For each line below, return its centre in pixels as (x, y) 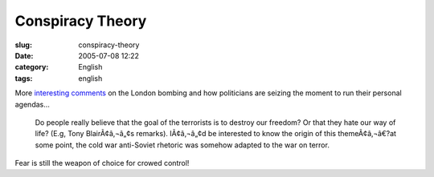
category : (32, 67)
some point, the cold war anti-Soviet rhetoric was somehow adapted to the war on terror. (182, 145)
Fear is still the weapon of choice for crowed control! (102, 163)
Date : (24, 55)
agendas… (32, 104)
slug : (23, 45)
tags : (24, 78)
